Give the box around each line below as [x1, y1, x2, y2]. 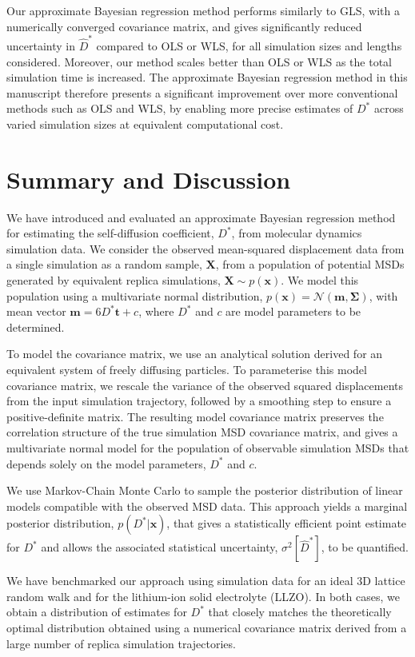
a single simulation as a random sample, [6, 256, 202, 273]
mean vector [6, 303, 66, 320]
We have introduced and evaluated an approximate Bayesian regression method [6, 209, 396, 225]
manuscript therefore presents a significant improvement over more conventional [6, 84, 398, 101]
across [373, 100, 404, 117]
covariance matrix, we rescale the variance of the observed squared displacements [6, 376, 403, 393]
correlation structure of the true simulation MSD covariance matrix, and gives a [6, 424, 398, 440]
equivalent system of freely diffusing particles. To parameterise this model [6, 360, 367, 377]
